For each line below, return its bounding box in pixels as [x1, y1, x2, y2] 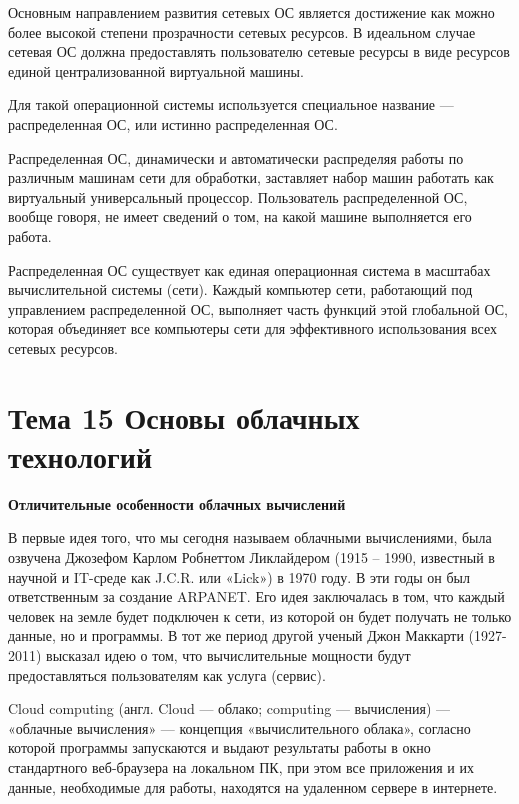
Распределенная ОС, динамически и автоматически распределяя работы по [8, 147, 464, 168]
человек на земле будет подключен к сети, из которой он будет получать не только [8, 605, 512, 626]
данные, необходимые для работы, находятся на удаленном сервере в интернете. [8, 776, 498, 797]
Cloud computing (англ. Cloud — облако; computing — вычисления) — [8, 698, 451, 719]
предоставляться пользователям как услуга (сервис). [8, 664, 326, 685]
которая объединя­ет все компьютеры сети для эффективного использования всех [8, 318, 497, 339]
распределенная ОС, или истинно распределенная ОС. [8, 113, 338, 134]
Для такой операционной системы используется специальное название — [8, 94, 454, 115]
